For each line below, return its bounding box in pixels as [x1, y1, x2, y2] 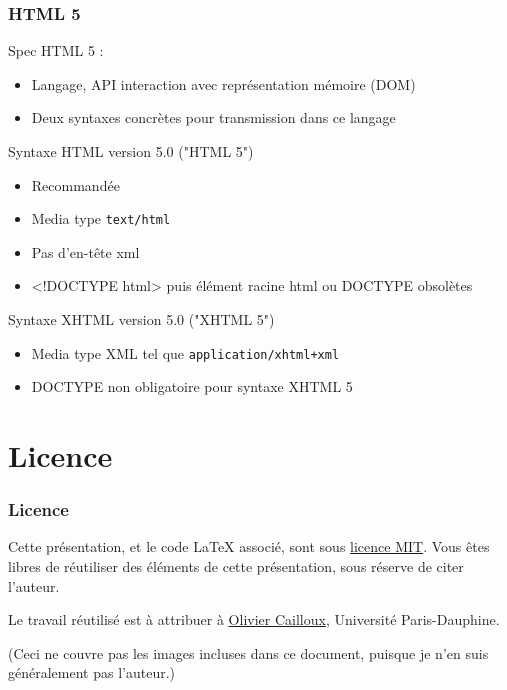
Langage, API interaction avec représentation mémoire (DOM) [31, 73, 416, 94]
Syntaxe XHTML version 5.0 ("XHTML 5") [8, 309, 275, 330]
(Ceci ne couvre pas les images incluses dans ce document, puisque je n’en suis [8, 642, 489, 663]
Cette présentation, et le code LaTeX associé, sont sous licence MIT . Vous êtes [8, 536, 490, 557]
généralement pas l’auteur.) [8, 662, 175, 683]
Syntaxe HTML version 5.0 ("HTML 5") [8, 141, 254, 161]
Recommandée [31, 174, 120, 195]
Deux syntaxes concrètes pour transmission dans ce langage [31, 107, 396, 128]
